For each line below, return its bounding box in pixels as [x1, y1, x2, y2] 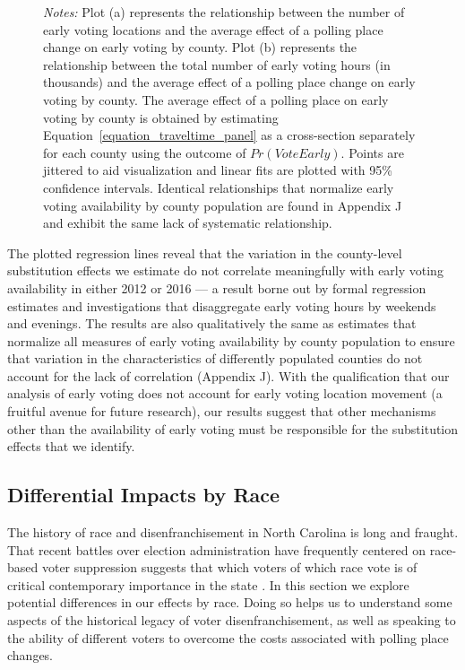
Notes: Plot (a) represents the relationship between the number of [43, 3, 405, 21]
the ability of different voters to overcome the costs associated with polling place [7, 628, 449, 647]
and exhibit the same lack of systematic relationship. [43, 213, 332, 232]
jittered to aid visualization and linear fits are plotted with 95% [43, 161, 392, 179]
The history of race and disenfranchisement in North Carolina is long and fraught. [7, 523, 459, 542]
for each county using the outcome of [43, 143, 246, 161]
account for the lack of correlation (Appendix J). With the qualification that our [7, 366, 450, 385]
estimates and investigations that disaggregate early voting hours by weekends [7, 296, 436, 315]
